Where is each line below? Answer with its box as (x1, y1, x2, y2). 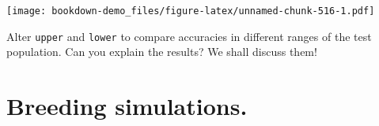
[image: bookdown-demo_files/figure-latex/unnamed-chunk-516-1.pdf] (6, 6, 375, 17)
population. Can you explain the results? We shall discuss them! (6, 43, 317, 60)
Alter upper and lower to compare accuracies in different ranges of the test (6, 28, 372, 44)
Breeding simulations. (6, 90, 248, 122)
